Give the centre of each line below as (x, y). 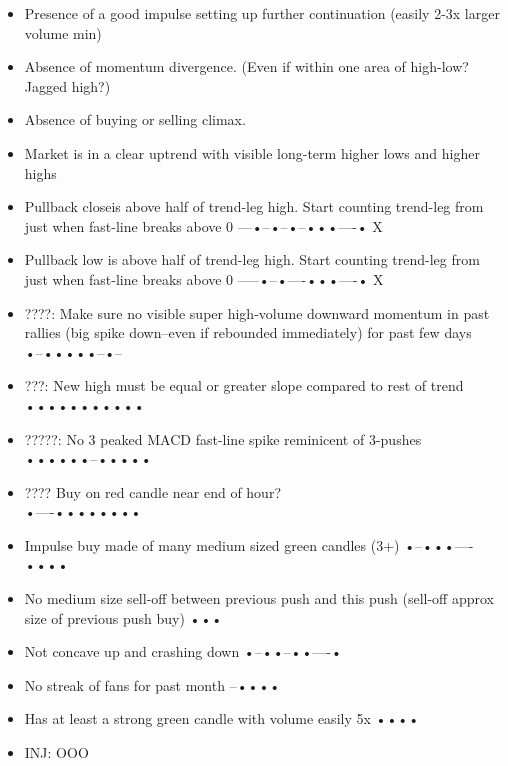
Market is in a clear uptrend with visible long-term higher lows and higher (252, 152)
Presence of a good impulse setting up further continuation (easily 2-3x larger (262, 13)
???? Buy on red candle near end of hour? (152, 491)
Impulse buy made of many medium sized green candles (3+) (212, 544)
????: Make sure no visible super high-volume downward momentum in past (257, 312)
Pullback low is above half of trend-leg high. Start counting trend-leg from (252, 259)
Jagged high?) (67, 85)
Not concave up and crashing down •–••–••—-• (183, 651)
